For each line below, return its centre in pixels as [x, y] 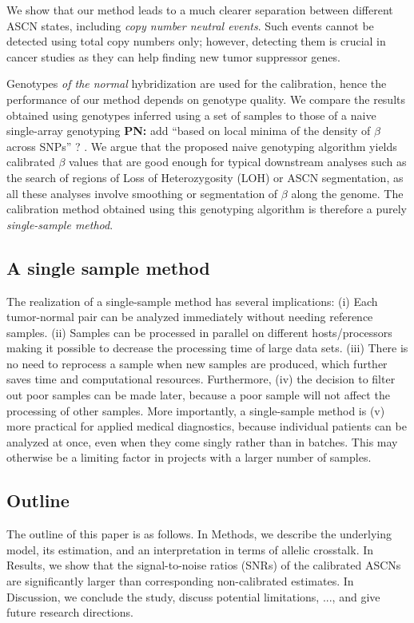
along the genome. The [347, 193]
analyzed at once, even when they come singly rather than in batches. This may [202, 441]
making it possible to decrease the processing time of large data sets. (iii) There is [207, 348]
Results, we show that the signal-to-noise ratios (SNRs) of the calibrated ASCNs [204, 565]
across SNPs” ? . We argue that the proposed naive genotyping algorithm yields [202, 146]
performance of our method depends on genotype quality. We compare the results [206, 99]
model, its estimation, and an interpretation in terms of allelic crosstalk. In [190, 549]
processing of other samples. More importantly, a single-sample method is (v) [196, 410]
